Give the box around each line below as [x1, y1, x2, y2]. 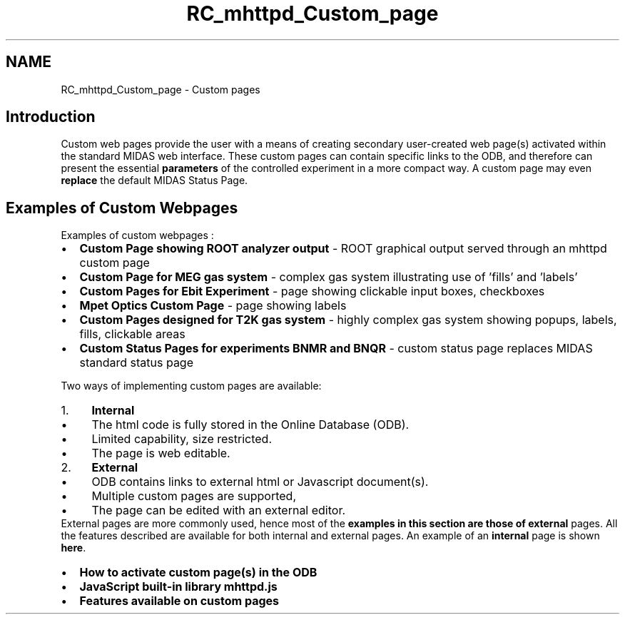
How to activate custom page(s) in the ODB [79, 565, 317, 580]
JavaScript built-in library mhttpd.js [79, 579, 278, 594]
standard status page [79, 355, 194, 370]
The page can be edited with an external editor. [91, 503, 346, 518]
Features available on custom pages [79, 594, 280, 609]
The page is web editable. [91, 446, 230, 461]
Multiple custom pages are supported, [91, 489, 297, 504]
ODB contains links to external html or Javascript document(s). [91, 474, 429, 489]
